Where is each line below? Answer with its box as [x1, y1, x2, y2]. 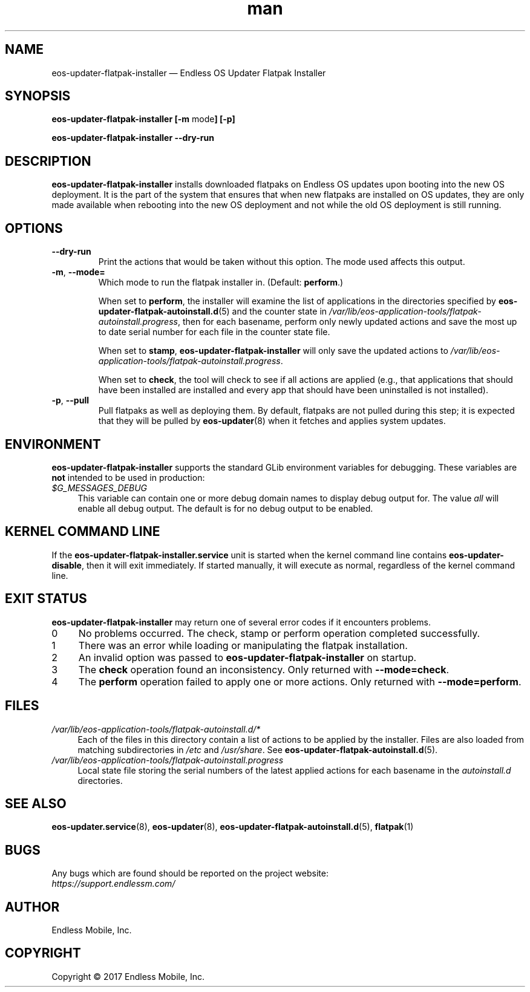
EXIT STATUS [5, 591, 87, 607]
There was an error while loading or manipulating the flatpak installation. [78, 639, 408, 651]
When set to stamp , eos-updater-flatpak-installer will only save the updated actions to [98, 345, 448, 356]
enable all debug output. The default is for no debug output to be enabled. [77, 503, 373, 514]
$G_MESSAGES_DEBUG [51, 482, 148, 493]
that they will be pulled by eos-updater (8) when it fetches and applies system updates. [98, 416, 446, 426]
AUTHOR [5, 899, 60, 915]
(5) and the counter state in [218, 306, 327, 317]
